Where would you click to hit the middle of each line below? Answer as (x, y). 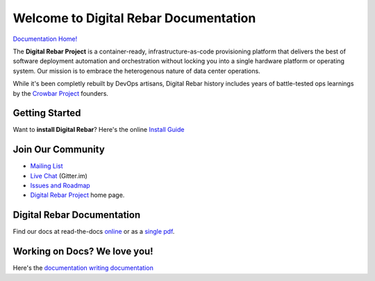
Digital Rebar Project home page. (77, 195)
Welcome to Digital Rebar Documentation (134, 18)
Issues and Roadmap (60, 186)
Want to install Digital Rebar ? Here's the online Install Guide (99, 130)
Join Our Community (59, 150)
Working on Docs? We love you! (83, 252)
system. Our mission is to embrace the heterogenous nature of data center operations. (136, 71)
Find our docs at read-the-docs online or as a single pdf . (94, 232)
